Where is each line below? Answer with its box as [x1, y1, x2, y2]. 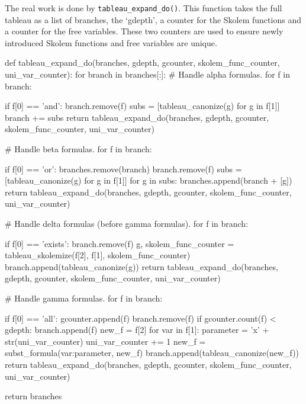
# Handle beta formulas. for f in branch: [5, 143, 152, 155]
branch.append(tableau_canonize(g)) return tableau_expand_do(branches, [5, 260, 278, 272]
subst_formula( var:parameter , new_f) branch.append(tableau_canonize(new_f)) [5, 347, 299, 359]
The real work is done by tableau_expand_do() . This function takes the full [5, 2, 282, 14]
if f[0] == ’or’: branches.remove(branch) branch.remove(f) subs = [5, 162, 242, 175]
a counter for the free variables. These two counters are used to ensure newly [5, 25, 284, 37]
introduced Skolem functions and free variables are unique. [5, 36, 217, 49]
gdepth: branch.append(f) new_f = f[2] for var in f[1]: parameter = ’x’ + [5, 323, 269, 336]
